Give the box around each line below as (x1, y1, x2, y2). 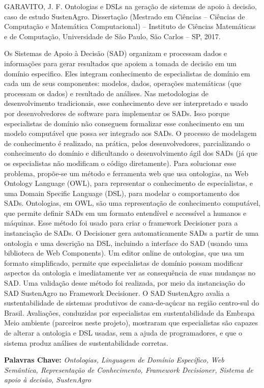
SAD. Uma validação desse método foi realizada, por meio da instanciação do (4, 278, 245, 288)
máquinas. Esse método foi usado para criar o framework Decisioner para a (4, 217, 238, 228)
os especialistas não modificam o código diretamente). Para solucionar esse (4, 157, 237, 168)
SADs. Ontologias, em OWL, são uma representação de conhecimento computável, (4, 198, 260, 208)
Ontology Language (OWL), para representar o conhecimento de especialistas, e (4, 178, 253, 188)
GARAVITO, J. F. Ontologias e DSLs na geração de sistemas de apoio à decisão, (4, 1, 257, 11)
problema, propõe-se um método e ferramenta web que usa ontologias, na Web (4, 168, 249, 178)
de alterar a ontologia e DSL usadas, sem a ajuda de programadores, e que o (4, 327, 242, 338)
